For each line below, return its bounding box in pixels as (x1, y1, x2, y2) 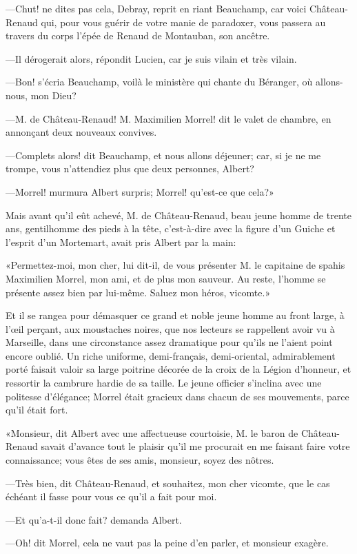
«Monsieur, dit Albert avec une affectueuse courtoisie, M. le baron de (6, 425, 298, 440)
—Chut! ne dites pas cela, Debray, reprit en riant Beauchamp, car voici (6, 1, 307, 15)
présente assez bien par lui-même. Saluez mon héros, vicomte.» (6, 285, 271, 299)
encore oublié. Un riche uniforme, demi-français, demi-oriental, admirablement (6, 348, 336, 362)
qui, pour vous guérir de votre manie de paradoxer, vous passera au (41, 14, 326, 29)
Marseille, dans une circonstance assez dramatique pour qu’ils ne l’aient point (6, 335, 333, 349)
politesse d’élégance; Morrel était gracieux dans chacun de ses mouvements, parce (6, 389, 349, 403)
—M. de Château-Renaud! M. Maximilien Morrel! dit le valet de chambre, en (6, 111, 331, 125)
